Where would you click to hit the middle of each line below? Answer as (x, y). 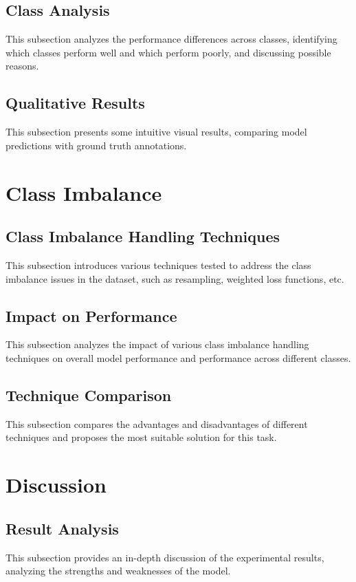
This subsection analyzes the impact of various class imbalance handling (157, 344)
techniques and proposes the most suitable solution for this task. (141, 437)
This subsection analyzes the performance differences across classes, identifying (171, 39)
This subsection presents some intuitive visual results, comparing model (156, 132)
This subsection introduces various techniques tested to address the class (158, 265)
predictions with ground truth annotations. (96, 145)
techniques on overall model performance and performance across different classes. (178, 357)
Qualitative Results (75, 103)
